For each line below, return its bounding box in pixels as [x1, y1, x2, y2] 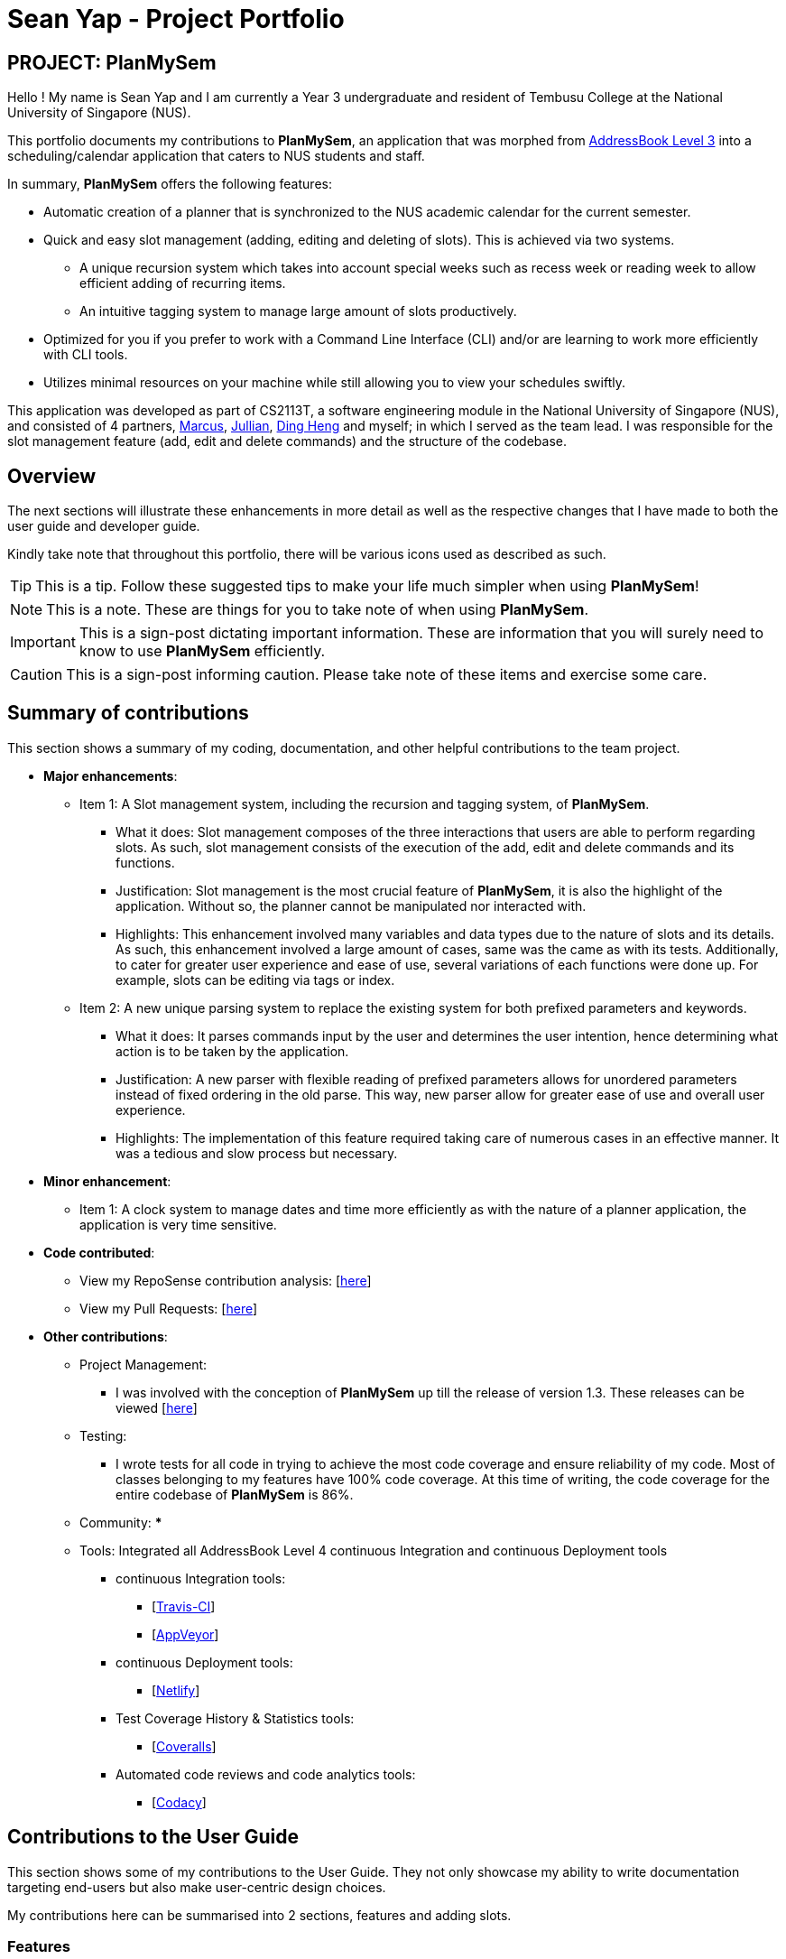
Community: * [79, 1514, 162, 1530]
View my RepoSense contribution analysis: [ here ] [79, 1272, 372, 1288]
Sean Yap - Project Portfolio [7, 4, 345, 34]
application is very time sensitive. [79, 1216, 277, 1232]
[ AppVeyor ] [152, 1626, 219, 1642]
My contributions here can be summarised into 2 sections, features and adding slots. [7, 1907, 512, 1923]
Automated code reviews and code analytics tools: [116, 1766, 416, 1782]
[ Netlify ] [152, 1682, 200, 1698]
